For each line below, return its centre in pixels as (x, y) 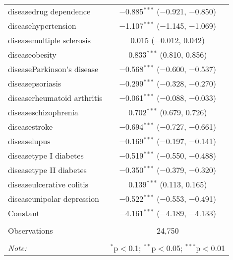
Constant (24, 213)
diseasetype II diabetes (47, 170)
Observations (30, 230)
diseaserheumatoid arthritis (55, 98)
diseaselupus (29, 141)
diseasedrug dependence (49, 11)
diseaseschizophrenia (43, 112)
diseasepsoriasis (35, 83)
